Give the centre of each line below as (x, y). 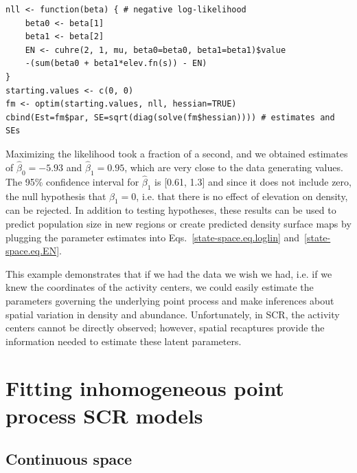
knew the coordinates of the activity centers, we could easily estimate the (160, 287)
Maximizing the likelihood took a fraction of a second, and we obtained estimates (177, 153)
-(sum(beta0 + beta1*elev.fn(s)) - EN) (116, 64)
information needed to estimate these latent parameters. (124, 341)
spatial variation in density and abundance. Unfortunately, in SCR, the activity (173, 314)
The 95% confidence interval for (72, 181)
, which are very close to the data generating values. (234, 167)
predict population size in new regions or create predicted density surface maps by (178, 223)
